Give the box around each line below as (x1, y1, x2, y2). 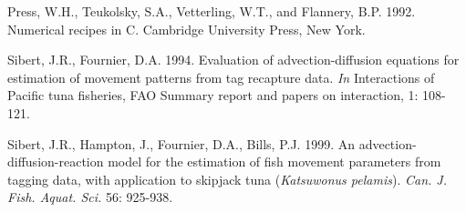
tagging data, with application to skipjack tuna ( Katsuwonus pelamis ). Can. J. (7, 169, 447, 188)
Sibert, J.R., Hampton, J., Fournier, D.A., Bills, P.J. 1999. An (7, 134, 355, 153)
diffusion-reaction (7, 152, 104, 171)
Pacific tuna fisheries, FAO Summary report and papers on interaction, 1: (7, 86, 419, 105)
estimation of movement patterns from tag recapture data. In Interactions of (7, 67, 435, 86)
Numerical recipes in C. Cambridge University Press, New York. (7, 19, 366, 38)
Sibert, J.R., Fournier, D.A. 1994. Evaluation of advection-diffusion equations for (7, 50, 460, 69)
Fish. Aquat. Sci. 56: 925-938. (7, 187, 173, 207)
